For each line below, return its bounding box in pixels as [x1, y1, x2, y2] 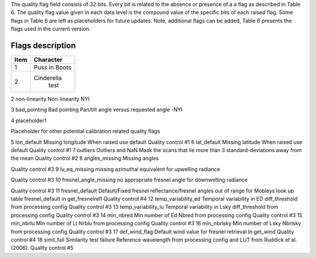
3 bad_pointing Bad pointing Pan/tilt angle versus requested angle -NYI [11, 106, 183, 113]
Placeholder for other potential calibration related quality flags [11, 128, 160, 135]
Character [33, 56, 63, 64]
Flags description [11, 40, 76, 50]
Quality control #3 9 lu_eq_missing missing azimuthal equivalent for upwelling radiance [11, 166, 221, 173]
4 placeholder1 [11, 117, 47, 124]
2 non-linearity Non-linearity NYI [11, 95, 90, 102]
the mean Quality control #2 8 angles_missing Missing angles [11, 155, 159, 162]
